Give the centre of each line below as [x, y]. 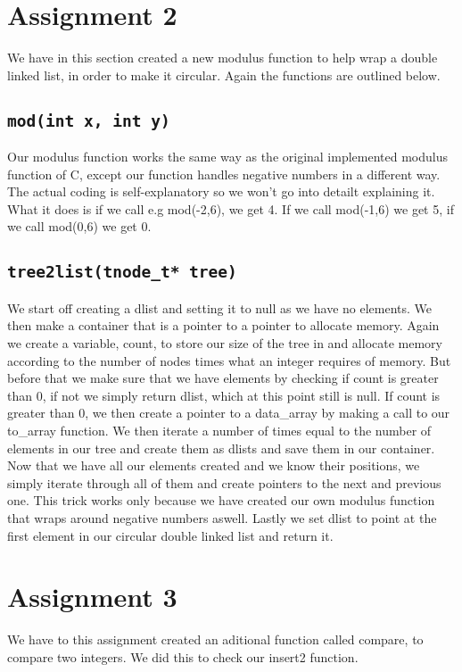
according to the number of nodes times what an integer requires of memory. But [229, 360]
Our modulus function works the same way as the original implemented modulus [228, 157]
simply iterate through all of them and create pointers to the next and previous [224, 482]
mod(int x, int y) [89, 120]
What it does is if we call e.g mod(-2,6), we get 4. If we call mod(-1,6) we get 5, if [231, 208]
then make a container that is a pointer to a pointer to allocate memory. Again [223, 325]
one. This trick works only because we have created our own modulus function [221, 500]
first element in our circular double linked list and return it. [170, 535]
